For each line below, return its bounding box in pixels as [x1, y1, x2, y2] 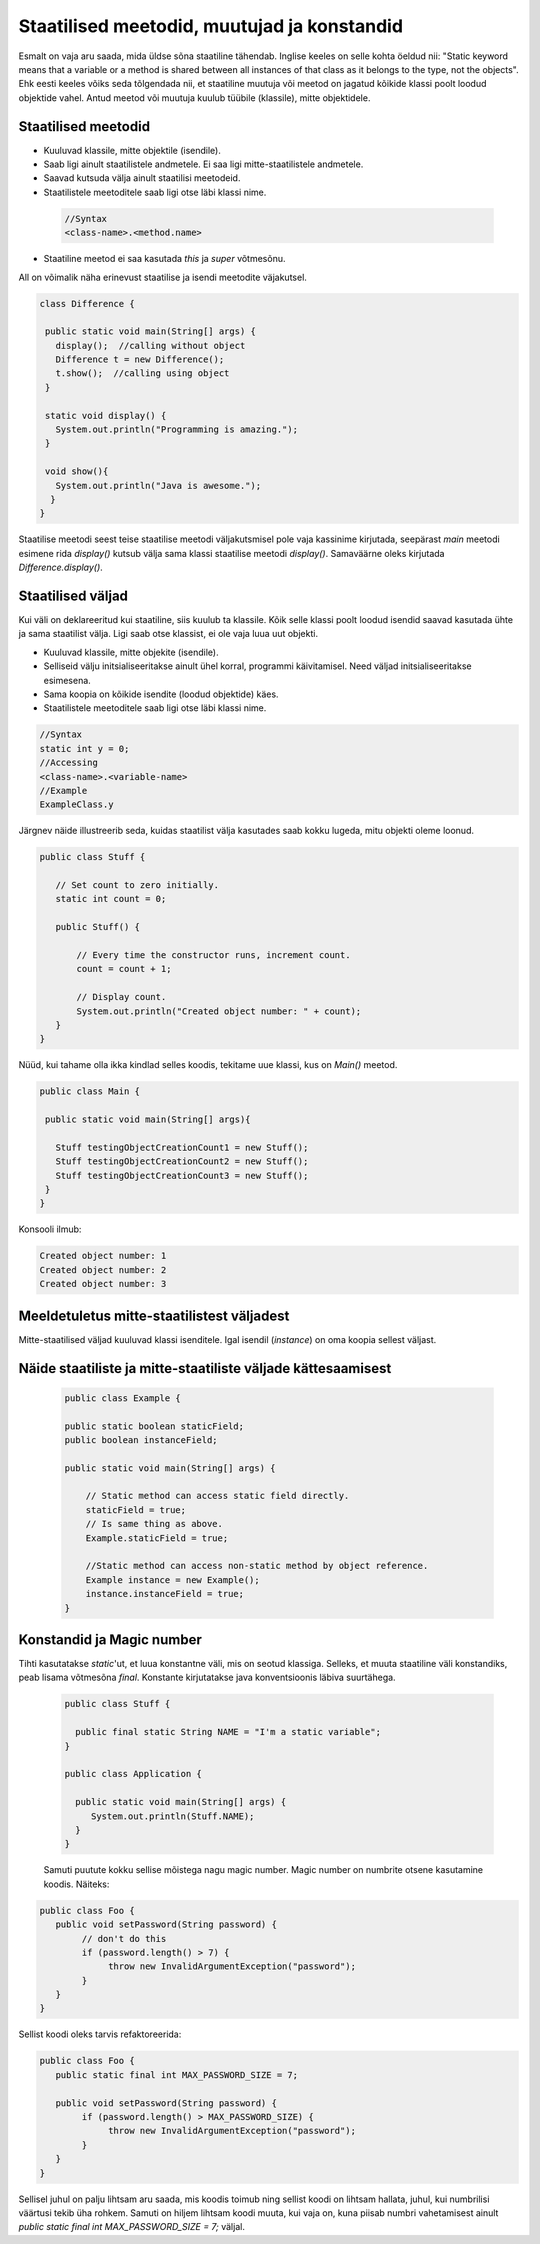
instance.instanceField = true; [85, 1588, 245, 1600]
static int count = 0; [55, 893, 167, 905]
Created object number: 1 [39, 1250, 167, 1262]
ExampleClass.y [39, 799, 114, 810]
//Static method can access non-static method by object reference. [85, 1560, 429, 1572]
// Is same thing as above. [85, 1518, 224, 1530]
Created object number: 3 [39, 1278, 167, 1290]
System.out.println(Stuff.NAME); [90, 1810, 255, 1822]
